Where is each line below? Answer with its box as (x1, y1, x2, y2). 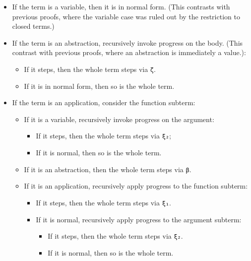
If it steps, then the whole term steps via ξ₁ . (36, 197, 171, 207)
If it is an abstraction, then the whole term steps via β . (24, 164, 191, 174)
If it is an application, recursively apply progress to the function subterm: (24, 181, 248, 191)
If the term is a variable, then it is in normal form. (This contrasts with (12, 1, 230, 11)
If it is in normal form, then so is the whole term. (24, 80, 175, 91)
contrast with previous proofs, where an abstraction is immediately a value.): (12, 47, 246, 58)
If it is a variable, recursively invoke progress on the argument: (24, 114, 214, 124)
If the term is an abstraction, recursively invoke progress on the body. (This (12, 37, 243, 48)
